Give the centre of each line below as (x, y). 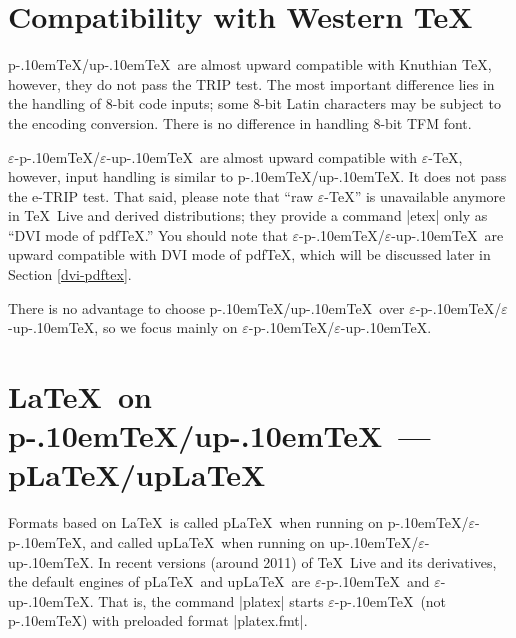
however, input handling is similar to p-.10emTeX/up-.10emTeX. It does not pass (257, 176)
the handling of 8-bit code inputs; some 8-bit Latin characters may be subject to (254, 103)
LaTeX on (80, 396)
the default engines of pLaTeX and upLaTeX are (159, 581)
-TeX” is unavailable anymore (415, 195)
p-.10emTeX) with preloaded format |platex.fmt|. (158, 620)
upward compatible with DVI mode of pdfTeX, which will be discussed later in (249, 254)
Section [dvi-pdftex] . (70, 274)
